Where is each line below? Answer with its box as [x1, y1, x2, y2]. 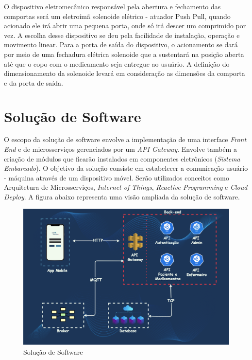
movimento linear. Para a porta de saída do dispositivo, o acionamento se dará [4, 39, 238, 50]
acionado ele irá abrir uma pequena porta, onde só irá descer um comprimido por [4, 20, 246, 31]
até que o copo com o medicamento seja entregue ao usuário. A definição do [4, 58, 230, 69]
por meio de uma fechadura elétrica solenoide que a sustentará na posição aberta [4, 49, 244, 59]
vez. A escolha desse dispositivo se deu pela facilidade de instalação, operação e [4, 30, 240, 40]
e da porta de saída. [4, 77, 63, 88]
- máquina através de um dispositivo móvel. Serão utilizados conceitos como [4, 172, 229, 182]
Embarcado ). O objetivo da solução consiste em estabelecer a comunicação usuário [4, 163, 248, 173]
